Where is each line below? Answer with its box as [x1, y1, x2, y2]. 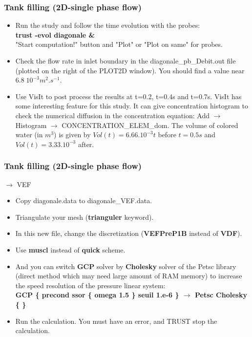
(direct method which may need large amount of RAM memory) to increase [15, 271, 242, 281]
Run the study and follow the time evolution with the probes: [15, 20, 200, 30]
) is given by [54, 129, 91, 140]
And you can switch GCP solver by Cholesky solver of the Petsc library [15, 261, 236, 271]
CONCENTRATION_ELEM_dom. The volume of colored [62, 120, 238, 130]
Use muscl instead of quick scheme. [15, 244, 126, 254]
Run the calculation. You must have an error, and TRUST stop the [15, 316, 217, 326]
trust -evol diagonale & [15, 29, 95, 40]
